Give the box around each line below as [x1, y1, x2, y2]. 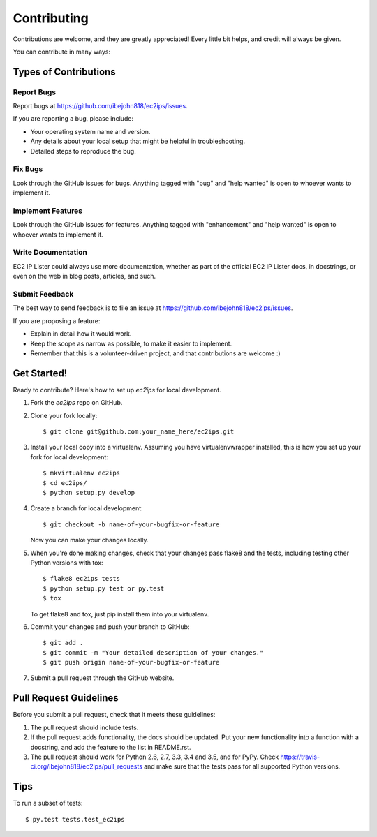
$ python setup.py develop [43, 489, 135, 496]
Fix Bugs [13, 164, 43, 174]
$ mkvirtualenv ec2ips [43, 469, 121, 477]
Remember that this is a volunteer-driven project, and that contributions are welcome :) [30, 349, 281, 357]
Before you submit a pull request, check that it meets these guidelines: [13, 711, 216, 719]
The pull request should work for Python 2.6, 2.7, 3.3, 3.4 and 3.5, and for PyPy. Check [30, 753, 279, 761]
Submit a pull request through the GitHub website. [30, 674, 175, 682]
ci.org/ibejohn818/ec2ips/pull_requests [30, 762, 143, 771]
